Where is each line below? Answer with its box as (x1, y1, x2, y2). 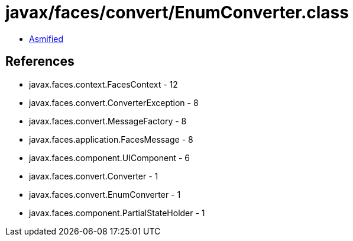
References (5, 54, 75, 69)
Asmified (29, 33, 64, 44)
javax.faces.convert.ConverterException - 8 (29, 97, 199, 108)
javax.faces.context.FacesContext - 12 (29, 79, 178, 89)
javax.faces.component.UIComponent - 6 (29, 152, 190, 163)
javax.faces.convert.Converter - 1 (29, 171, 158, 181)
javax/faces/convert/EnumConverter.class (5, 2, 349, 23)
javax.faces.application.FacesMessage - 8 (29, 134, 193, 144)
